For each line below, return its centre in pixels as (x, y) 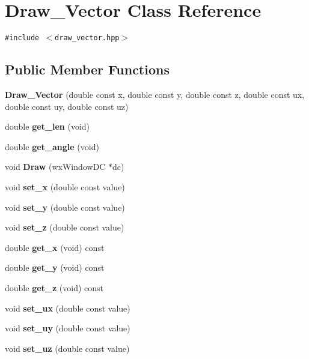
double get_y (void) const (55, 267)
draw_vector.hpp (87, 38)
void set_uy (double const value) (68, 328)
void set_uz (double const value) (67, 348)
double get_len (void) (47, 126)
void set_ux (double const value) (68, 308)
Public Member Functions (87, 69)
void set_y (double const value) (65, 207)
